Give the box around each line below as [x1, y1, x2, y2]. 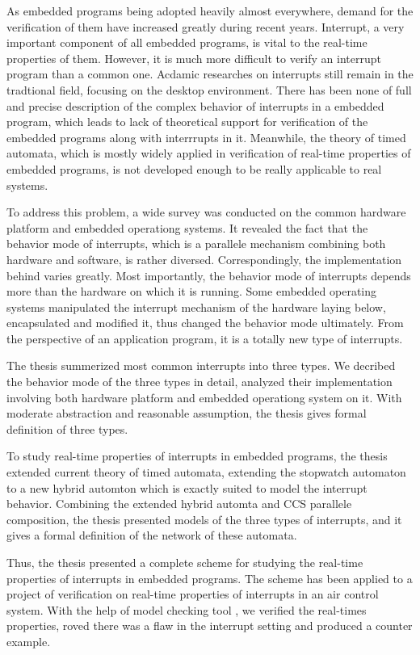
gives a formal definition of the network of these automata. [6, 527, 297, 544]
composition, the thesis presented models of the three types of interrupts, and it [6, 510, 402, 527]
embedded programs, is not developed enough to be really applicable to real [6, 160, 382, 177]
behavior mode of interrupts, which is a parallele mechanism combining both [6, 235, 386, 252]
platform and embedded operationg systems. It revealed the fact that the [6, 219, 368, 236]
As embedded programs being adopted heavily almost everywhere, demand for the [6, 2, 414, 19]
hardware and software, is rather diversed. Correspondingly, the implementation [6, 250, 402, 267]
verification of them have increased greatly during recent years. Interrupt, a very [6, 18, 405, 35]
